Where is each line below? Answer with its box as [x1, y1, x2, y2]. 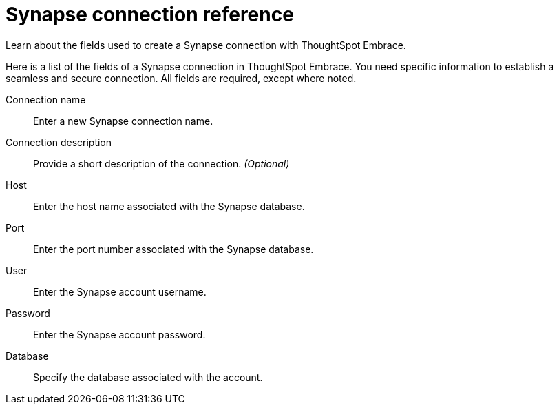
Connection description [6, 136, 112, 148]
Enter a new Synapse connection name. [33, 114, 213, 127]
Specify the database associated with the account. [33, 371, 263, 383]
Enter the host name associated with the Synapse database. [33, 200, 305, 212]
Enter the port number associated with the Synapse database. [33, 243, 314, 255]
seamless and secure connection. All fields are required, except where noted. [6, 72, 357, 84]
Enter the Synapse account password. [33, 328, 206, 340]
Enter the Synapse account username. [33, 285, 207, 298]
